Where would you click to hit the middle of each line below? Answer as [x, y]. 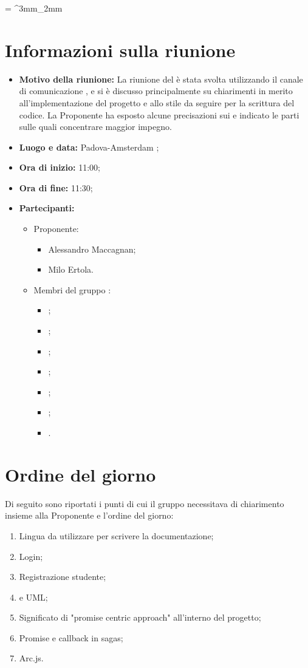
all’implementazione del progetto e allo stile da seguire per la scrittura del [157, 102]
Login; [31, 556]
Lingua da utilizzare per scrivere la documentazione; [116, 535]
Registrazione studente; [63, 577]
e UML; [33, 597]
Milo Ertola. [71, 269]
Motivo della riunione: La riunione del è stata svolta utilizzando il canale [161, 79]
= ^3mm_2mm [34, 8]
